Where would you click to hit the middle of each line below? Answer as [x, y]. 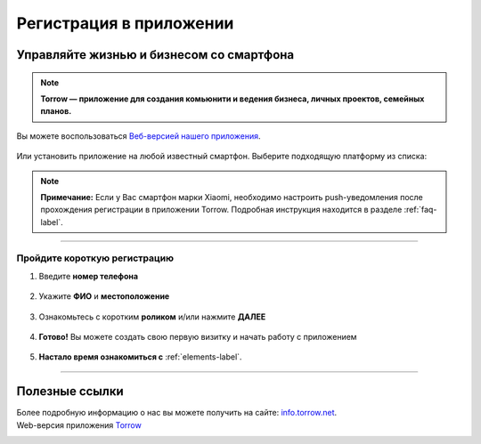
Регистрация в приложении [125, 23]
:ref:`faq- [420, 210]
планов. [56, 111]
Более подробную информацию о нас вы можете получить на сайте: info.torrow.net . [177, 413]
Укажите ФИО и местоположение [104, 296]
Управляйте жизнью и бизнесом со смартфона [155, 55]
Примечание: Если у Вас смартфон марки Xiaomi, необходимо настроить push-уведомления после [232, 197]
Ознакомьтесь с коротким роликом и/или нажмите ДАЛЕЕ [152, 317]
